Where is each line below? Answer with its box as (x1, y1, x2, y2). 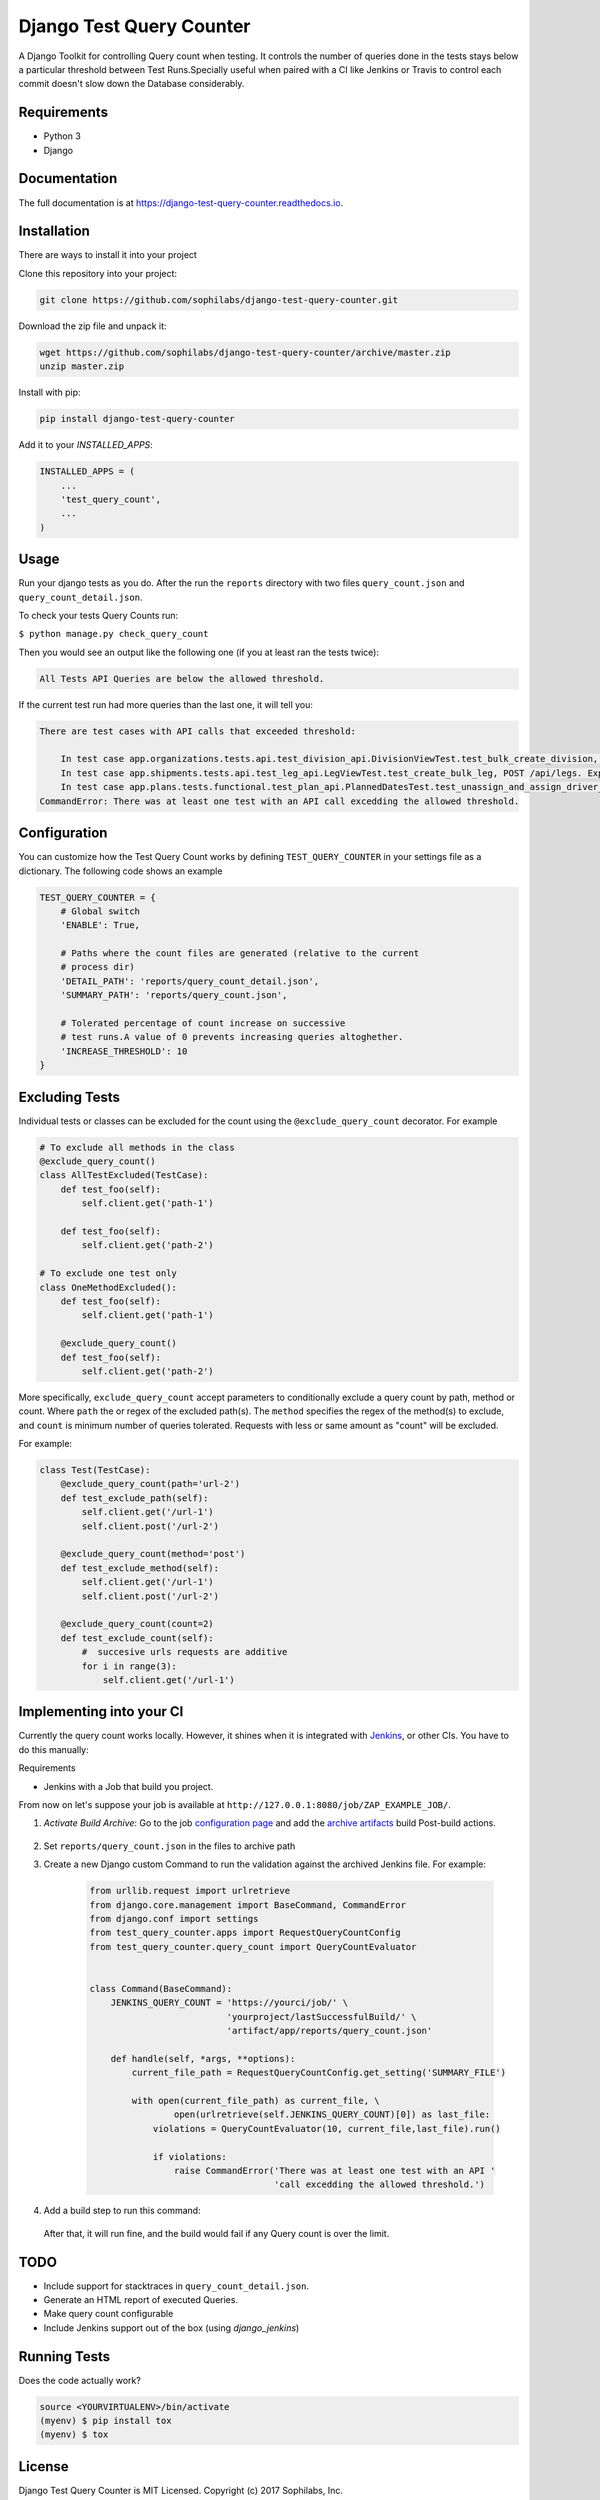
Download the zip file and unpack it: (18, 320, 167, 332)
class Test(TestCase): (39, 1465, 151, 1476)
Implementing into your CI (18, 1703, 184, 1720)
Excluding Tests (18, 1088, 120, 1105)
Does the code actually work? (18, 2374, 142, 2386)
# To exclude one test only (39, 1268, 177, 1279)
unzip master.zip (39, 361, 125, 372)
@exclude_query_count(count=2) (60, 1618, 214, 1630)
